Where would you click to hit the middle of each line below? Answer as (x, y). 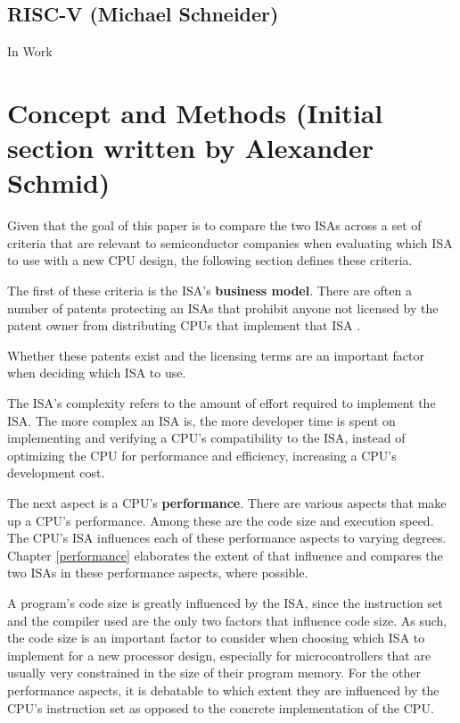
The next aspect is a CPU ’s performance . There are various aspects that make (227, 503)
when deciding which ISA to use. (97, 373)
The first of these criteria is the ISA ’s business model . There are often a (209, 291)
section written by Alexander (191, 148)
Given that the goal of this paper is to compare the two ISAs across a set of (214, 225)
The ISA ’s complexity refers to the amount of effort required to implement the (222, 403)
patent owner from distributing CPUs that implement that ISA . (184, 325)
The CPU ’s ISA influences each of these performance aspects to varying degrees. (227, 538)
